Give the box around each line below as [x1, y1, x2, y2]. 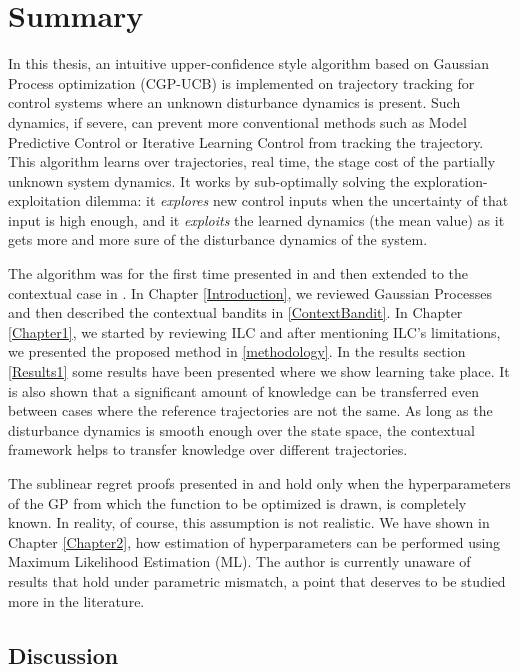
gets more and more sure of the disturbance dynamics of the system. [8, 229, 428, 250]
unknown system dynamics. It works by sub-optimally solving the [8, 170, 410, 191]
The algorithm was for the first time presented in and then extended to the [8, 263, 469, 284]
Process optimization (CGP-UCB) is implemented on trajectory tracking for [8, 72, 475, 93]
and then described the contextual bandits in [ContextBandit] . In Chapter [8, 302, 463, 323]
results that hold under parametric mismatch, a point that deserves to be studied [8, 570, 506, 591]
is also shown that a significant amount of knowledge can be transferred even [8, 380, 480, 401]
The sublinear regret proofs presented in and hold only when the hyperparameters [8, 473, 511, 493]
